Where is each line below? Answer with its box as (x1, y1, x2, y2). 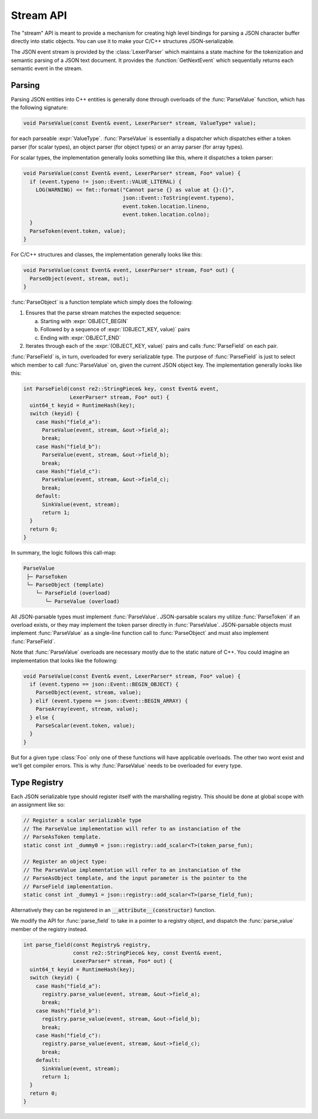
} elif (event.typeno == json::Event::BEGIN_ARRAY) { (29, 697, 188, 704)
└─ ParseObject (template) (26, 581, 104, 588)
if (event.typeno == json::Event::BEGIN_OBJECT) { (29, 681, 179, 687)
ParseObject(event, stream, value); (35, 689, 141, 696)
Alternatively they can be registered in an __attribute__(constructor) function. (11, 906, 216, 913)
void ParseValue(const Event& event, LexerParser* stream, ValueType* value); (23, 120, 256, 127)
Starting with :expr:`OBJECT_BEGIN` (40, 317, 128, 324)
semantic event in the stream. (11, 65, 83, 72)
